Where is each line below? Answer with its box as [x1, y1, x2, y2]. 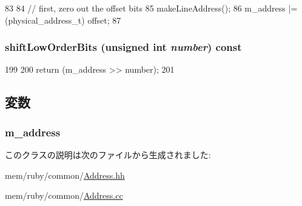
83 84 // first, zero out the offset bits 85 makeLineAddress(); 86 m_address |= [5, 2, 298, 14]
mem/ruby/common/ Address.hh [5, 168, 125, 181]
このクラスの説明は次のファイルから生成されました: [5, 148, 211, 161]
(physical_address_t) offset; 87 [5, 13, 121, 26]
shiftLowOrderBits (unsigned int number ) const [5, 39, 242, 55]
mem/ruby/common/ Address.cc [5, 189, 123, 202]
